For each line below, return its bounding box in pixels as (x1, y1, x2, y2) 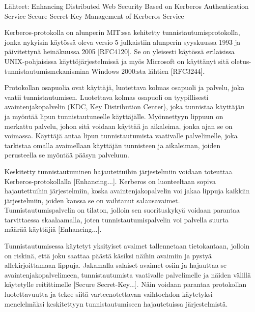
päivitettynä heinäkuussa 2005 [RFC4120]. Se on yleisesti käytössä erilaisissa (4, 46, 235, 57)
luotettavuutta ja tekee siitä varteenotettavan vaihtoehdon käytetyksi (4, 289, 213, 299)
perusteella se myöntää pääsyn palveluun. (4, 150, 129, 160)
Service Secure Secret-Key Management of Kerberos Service (4, 10, 184, 21)
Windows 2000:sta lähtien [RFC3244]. (91, 65, 205, 76)
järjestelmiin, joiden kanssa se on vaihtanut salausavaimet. (4, 195, 180, 205)
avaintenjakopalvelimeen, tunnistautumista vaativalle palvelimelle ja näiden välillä (4, 269, 251, 280)
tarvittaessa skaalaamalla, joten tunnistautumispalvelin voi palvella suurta (4, 214, 228, 224)
